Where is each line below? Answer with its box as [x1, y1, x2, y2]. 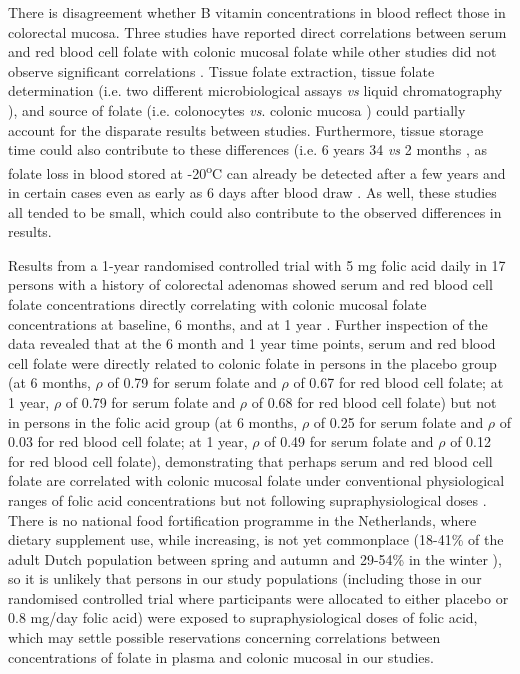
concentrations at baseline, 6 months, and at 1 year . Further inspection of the [8, 313, 488, 334]
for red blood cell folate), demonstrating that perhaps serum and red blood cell [8, 450, 493, 471]
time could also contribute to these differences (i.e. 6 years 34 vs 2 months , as [8, 139, 487, 160]
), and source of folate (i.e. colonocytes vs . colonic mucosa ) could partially [8, 99, 466, 120]
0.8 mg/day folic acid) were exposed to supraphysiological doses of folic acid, [8, 607, 478, 628]
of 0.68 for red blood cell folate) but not [251, 391, 497, 412]
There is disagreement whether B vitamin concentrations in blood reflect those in [8, 2, 506, 22]
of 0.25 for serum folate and [313, 411, 484, 432]
